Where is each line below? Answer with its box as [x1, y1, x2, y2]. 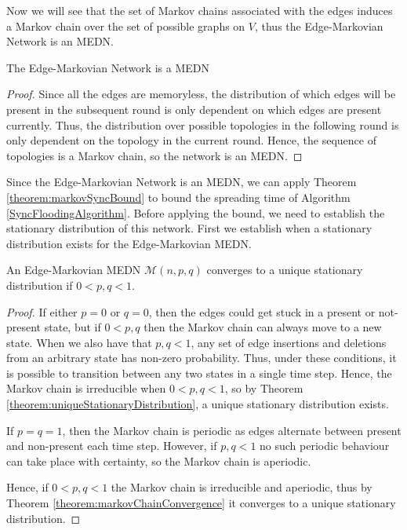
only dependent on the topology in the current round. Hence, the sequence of [6, 132, 376, 148]
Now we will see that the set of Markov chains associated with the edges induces [6, 2, 393, 18]
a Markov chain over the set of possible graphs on [6, 17, 245, 34]
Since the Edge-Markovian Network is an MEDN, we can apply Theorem [6, 174, 357, 190]
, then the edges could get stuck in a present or [148, 303, 376, 320]
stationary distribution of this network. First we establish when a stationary [6, 220, 372, 236]
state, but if [44, 319, 101, 335]
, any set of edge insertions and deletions [191, 334, 387, 350]
